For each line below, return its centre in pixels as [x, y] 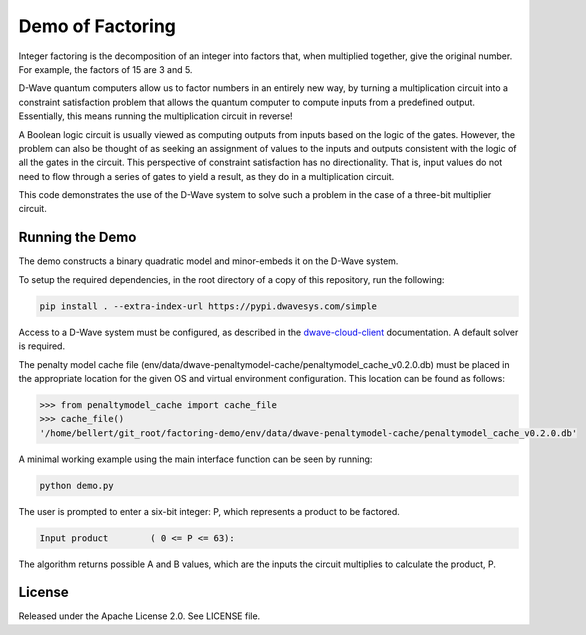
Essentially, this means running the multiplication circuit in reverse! [156, 116]
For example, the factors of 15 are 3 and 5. [105, 69]
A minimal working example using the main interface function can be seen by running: [195, 459]
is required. [41, 346]
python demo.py [76, 485]
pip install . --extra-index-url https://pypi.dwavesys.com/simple [208, 306]
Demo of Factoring [97, 26]
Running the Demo [77, 237]
